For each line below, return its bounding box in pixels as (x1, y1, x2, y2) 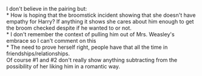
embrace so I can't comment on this (6, 37, 96, 44)
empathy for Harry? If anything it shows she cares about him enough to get (6, 18, 194, 25)
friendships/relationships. (6, 50, 70, 57)
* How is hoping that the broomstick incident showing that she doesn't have (6, 11, 196, 19)
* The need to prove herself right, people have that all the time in (6, 43, 168, 51)
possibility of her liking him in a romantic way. (6, 63, 120, 70)
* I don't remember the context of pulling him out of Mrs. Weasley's (6, 31, 175, 38)
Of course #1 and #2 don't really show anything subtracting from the (6, 57, 178, 63)
